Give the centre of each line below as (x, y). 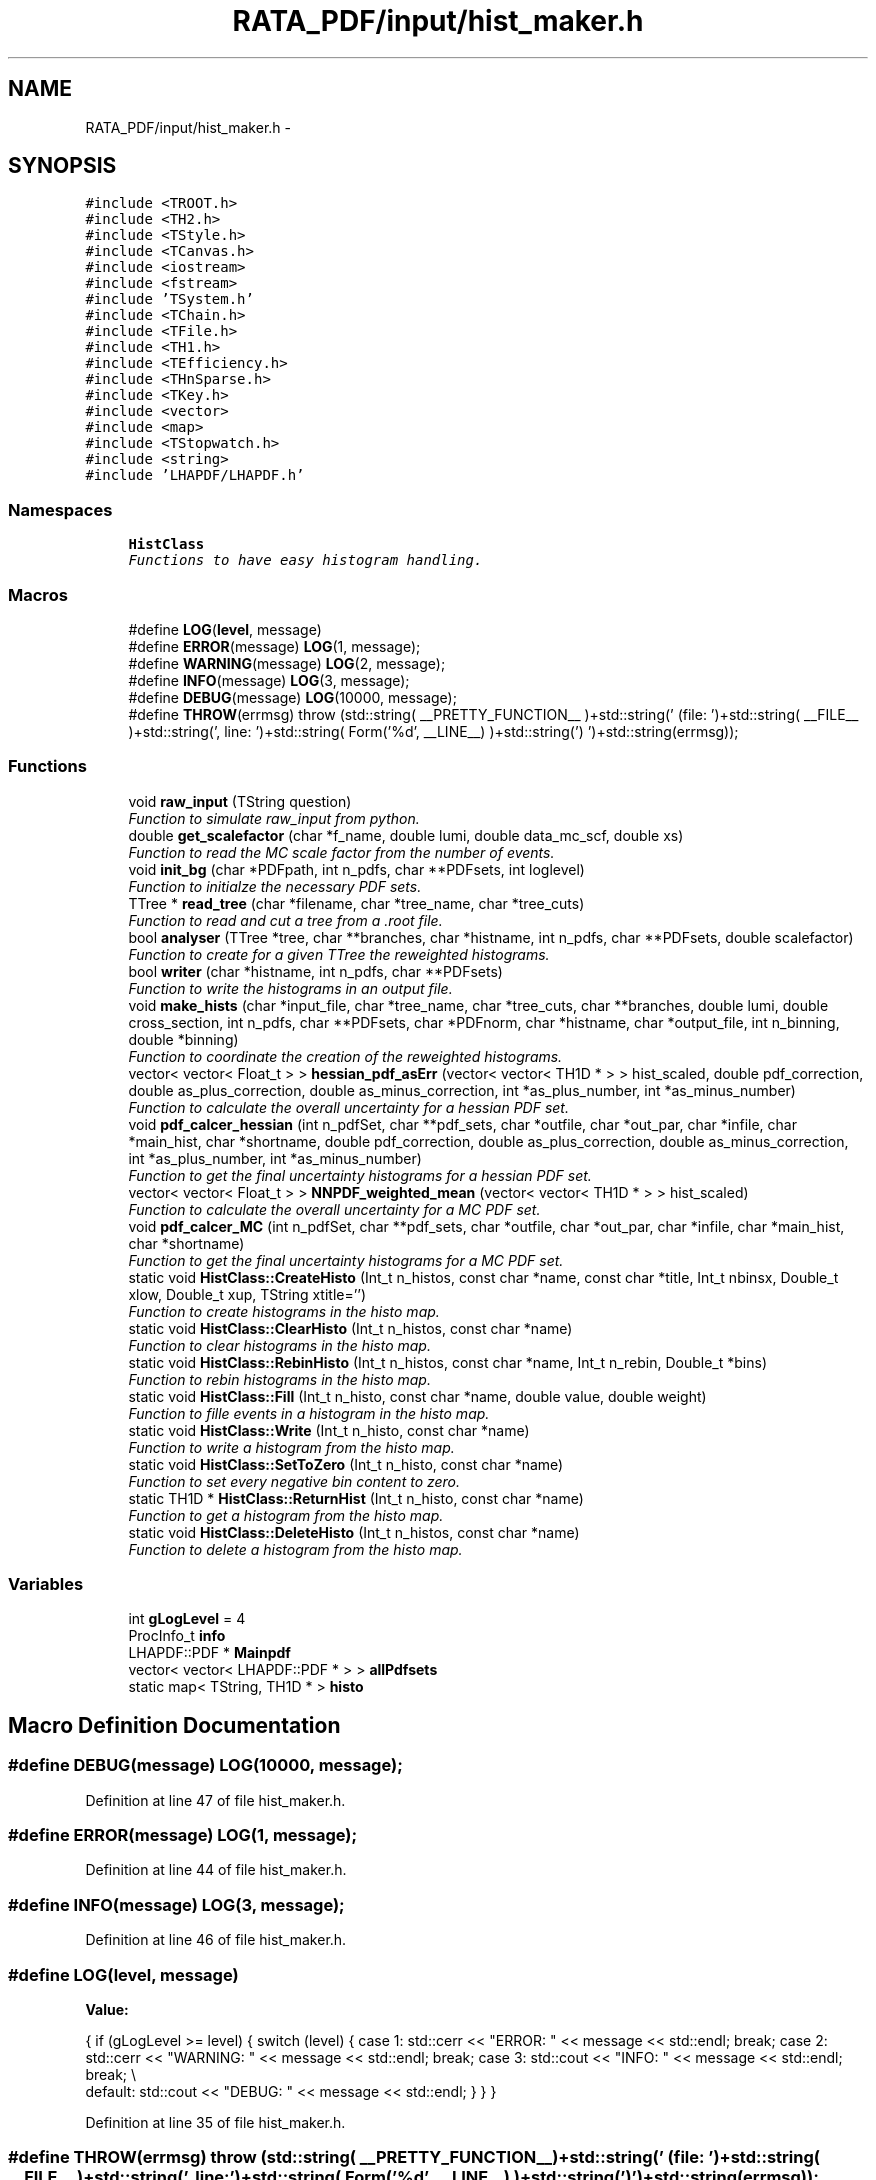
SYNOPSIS (62, 166)
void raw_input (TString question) (240, 801)
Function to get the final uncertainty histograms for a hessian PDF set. (360, 1175)
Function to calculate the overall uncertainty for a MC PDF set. (334, 1209)
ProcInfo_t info (177, 1636)
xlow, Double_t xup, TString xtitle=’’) (247, 1294)
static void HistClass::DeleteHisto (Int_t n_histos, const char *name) (354, 1532)
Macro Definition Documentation (174, 1725)
